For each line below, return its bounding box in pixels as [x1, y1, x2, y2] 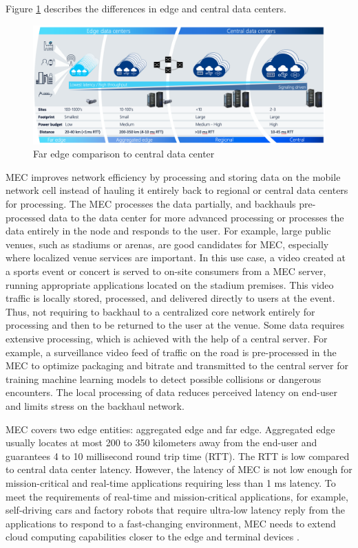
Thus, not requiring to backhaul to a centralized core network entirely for [6, 304, 315, 318]
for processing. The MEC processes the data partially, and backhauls [6, 197, 296, 211]
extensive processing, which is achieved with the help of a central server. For [6, 331, 328, 345]
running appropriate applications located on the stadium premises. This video [6, 277, 334, 292]
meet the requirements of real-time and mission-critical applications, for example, [6, 489, 348, 503]
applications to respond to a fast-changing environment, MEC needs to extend [6, 516, 336, 530]
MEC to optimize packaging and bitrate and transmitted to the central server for [6, 358, 348, 373]
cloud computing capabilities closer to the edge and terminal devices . [6, 529, 299, 544]
